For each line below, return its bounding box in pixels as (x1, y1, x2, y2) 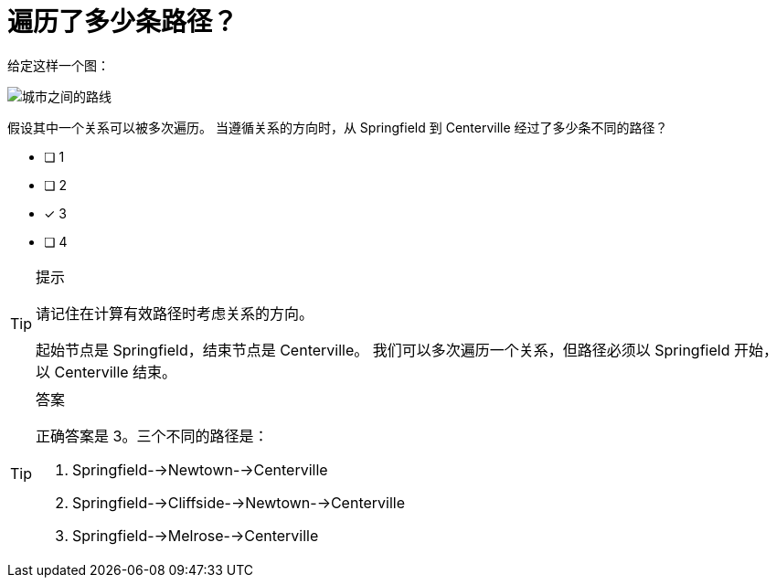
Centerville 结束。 (54, 362, 177, 381)
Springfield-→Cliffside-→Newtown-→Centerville (72, 493, 406, 512)
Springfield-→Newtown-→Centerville (72, 460, 328, 479)
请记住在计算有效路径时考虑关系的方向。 (36, 303, 314, 323)
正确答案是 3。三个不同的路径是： (36, 426, 269, 445)
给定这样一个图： (7, 57, 110, 73)
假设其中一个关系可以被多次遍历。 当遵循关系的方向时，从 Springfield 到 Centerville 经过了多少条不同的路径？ (7, 119, 668, 135)
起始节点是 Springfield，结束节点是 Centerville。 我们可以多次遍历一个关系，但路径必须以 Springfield (36, 340, 730, 359)
